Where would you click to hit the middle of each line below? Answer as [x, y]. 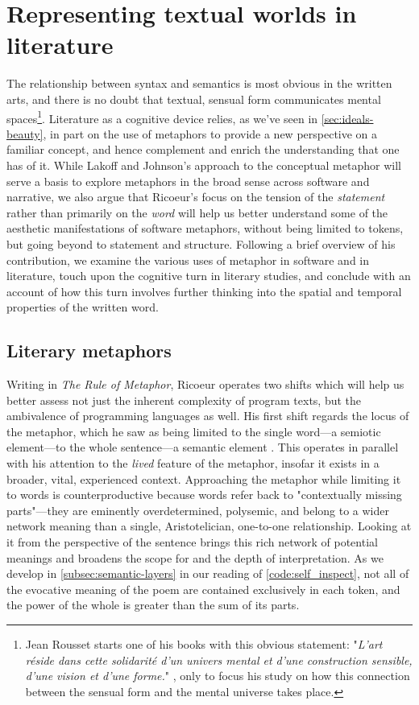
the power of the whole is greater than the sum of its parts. [153, 605]
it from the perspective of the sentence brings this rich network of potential [192, 542]
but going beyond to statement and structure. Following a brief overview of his [201, 243]
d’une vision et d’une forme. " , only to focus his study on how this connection [218, 676]
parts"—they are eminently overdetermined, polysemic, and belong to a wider [198, 510]
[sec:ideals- [347, 118]
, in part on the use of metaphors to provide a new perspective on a [210, 133]
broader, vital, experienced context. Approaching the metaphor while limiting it [204, 478]
